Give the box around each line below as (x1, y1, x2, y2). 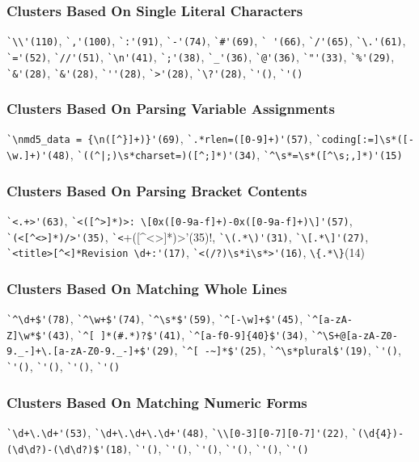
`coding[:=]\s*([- (315, 134, 414, 146)
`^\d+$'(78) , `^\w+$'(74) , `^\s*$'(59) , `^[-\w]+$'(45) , (6, 310, 303, 327)
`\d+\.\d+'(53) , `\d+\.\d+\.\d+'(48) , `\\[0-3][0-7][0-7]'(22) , (6, 423, 348, 440)
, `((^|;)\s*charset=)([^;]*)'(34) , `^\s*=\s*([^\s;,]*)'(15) (70, 146, 403, 163)
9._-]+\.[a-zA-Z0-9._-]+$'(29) (6, 346, 175, 358)
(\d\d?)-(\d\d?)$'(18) (6, 443, 129, 456)
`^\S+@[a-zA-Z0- (311, 330, 398, 342)
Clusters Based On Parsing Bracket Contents (6, 180, 307, 200)
